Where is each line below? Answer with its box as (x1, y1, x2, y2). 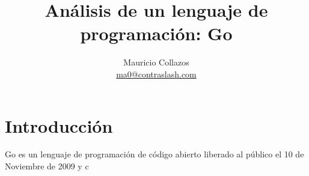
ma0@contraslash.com (116, 67, 197, 80)
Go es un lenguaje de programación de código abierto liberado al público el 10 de (5, 148, 304, 160)
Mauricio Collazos (123, 56, 189, 68)
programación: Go (80, 21, 233, 46)
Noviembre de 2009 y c (5, 160, 89, 172)
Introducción (5, 113, 113, 138)
